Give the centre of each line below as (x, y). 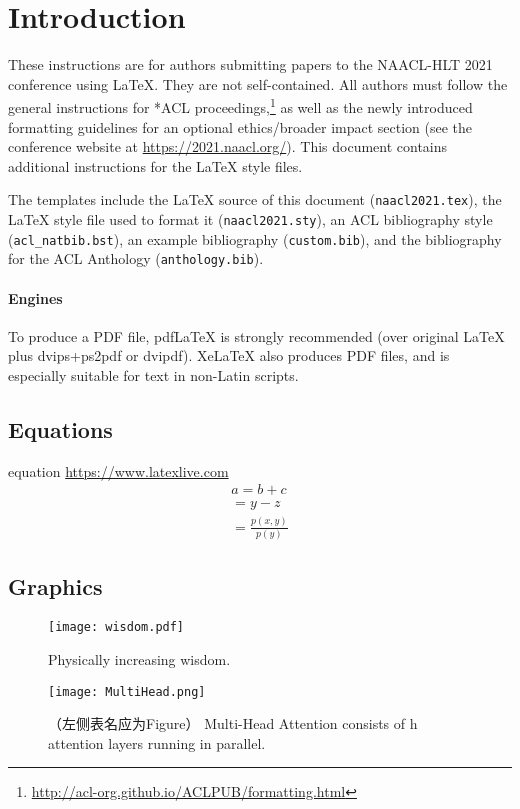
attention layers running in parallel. (157, 742)
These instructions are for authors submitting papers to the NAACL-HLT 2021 (250, 64)
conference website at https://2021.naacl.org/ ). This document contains (228, 146)
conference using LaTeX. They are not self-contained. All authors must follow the (258, 83)
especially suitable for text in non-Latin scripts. (153, 374)
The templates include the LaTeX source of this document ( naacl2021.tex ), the (255, 199)
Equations (60, 428)
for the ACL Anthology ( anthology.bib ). (136, 258)
